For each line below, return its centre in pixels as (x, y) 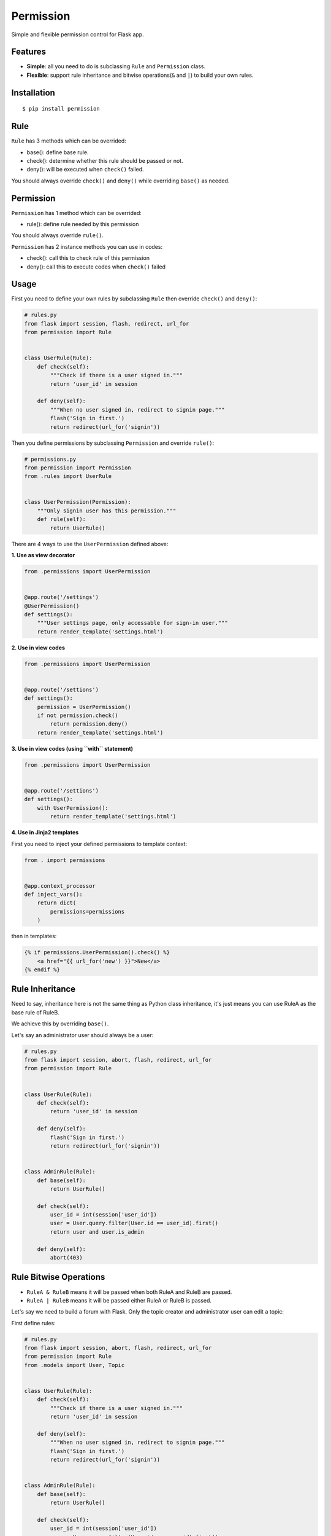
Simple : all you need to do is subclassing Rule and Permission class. (116, 66)
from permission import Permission (78, 468)
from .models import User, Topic (74, 1365)
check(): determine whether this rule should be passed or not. (105, 160)
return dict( (57, 903)
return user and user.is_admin (97, 1232)
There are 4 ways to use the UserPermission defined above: (90, 544)
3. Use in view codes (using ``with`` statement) (72, 748)
